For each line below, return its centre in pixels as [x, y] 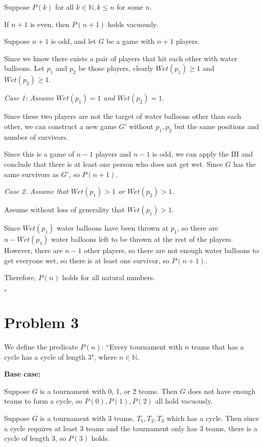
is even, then [50, 24]
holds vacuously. [133, 24]
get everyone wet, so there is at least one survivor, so [87, 260]
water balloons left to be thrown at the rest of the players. [142, 239]
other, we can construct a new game [60, 126]
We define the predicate [41, 347]
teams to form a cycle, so [43, 401]
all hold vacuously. [184, 401]
